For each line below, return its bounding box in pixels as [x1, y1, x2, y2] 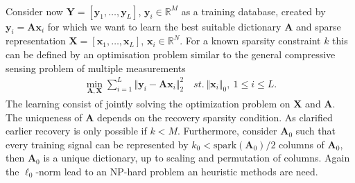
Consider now [6, 3, 63, 18]
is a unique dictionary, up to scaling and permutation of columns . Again [43, 150, 350, 165]
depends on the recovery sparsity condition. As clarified [97, 110, 333, 124]
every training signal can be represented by [6, 137, 189, 151]
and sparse [295, 19, 341, 33]
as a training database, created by [181, 3, 326, 18]
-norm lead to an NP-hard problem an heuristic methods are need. [35, 164, 318, 178]
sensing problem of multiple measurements [6, 60, 186, 75]
